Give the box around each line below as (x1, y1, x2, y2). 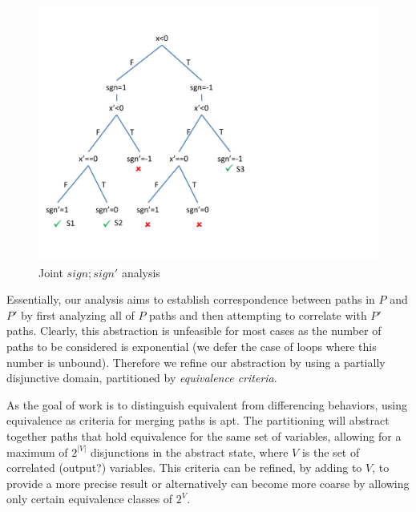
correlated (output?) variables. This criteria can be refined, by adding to (6, 459, 362, 476)
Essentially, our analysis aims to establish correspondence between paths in (6, 291, 375, 308)
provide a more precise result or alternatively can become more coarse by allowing (6, 474, 410, 491)
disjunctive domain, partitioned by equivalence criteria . (6, 369, 277, 386)
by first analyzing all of (21, 306, 135, 323)
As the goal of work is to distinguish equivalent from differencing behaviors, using (6, 396, 407, 413)
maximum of (6, 443, 68, 460)
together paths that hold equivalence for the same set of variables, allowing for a (6, 427, 402, 444)
